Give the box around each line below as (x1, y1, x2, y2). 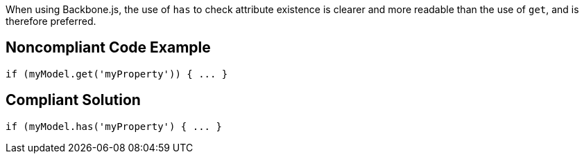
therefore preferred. (6, 15, 96, 27)
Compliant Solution (6, 91, 141, 109)
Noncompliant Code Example (6, 39, 211, 57)
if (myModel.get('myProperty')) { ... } (6, 68, 228, 79)
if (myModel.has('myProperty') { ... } (6, 120, 222, 132)
